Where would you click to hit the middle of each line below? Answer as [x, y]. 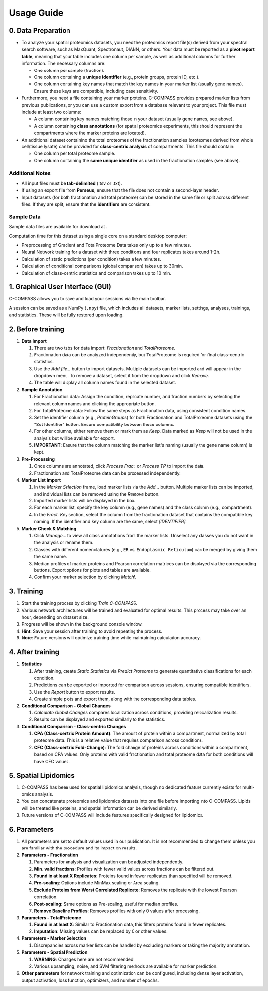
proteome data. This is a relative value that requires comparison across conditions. [119, 740]
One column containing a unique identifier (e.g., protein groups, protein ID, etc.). [117, 77]
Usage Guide [36, 13]
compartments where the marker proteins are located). [90, 133]
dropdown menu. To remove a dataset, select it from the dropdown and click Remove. [122, 376]
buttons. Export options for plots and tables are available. [93, 570]
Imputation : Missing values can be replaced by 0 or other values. [101, 931]
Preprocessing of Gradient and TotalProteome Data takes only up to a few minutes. [106, 245]
